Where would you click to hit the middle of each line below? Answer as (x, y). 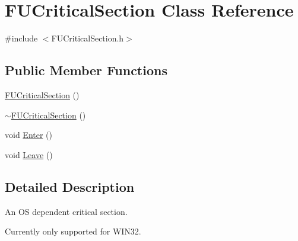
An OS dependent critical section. (66, 211)
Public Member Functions (86, 70)
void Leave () (29, 154)
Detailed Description (70, 186)
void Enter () (28, 135)
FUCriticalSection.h (88, 38)
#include (21, 38)
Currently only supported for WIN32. (73, 231)
